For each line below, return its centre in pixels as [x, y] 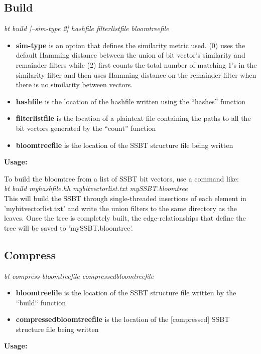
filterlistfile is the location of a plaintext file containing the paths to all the [133, 118]
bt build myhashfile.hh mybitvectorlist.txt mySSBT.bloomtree [96, 188]
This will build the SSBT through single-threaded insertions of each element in [125, 198]
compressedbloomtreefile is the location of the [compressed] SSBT [123, 319]
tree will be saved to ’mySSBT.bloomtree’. [69, 227]
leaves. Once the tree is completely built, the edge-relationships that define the [125, 218]
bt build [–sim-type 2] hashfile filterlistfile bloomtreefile [87, 28]
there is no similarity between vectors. [74, 84]
